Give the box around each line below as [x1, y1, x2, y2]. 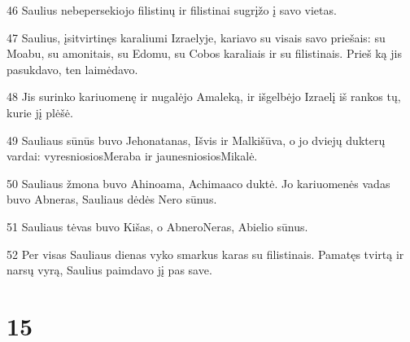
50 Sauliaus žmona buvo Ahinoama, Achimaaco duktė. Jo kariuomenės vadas [7, 174, 390, 191]
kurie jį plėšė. [7, 103, 73, 121]
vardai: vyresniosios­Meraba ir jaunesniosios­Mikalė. [7, 147, 258, 164]
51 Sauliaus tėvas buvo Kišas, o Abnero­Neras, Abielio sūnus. [7, 217, 308, 235]
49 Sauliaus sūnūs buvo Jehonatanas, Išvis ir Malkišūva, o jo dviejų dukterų [7, 131, 386, 148]
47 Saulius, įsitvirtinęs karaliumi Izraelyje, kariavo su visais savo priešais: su [7, 28, 386, 46]
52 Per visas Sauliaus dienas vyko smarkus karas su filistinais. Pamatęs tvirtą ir [7, 245, 404, 262]
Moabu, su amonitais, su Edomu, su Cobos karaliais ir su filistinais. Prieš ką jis [7, 45, 402, 62]
